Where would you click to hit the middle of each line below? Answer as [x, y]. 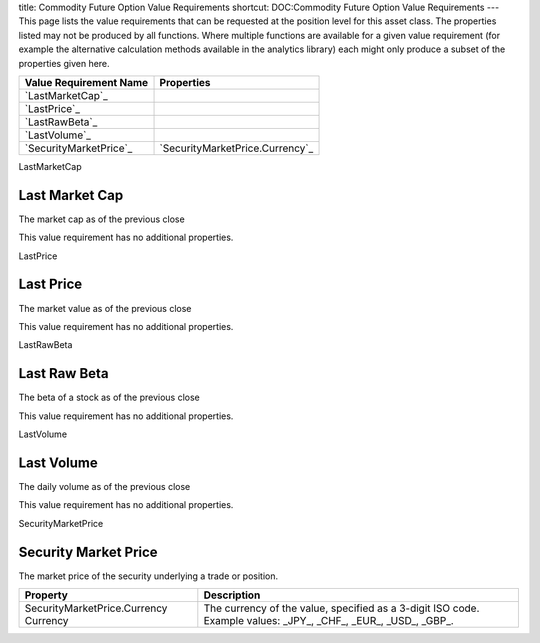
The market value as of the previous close [105, 308]
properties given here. [64, 63]
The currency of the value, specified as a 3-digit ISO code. [341, 608]
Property [46, 595]
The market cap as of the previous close [101, 219]
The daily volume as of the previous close [104, 486]
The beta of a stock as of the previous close [109, 397]
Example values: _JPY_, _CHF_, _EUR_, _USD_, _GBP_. [328, 620]
